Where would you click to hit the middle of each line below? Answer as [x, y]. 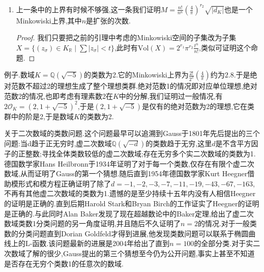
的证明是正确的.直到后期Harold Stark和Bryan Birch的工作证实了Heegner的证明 [132, 203]
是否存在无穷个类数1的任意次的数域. [64, 263]
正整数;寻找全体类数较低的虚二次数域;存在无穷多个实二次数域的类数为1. [137, 153]
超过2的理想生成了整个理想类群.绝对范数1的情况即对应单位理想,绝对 [145, 86]
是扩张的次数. [108, 20]
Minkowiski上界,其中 [49, 20]
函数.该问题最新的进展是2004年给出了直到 [101, 243]
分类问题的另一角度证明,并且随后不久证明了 [108, 223]
